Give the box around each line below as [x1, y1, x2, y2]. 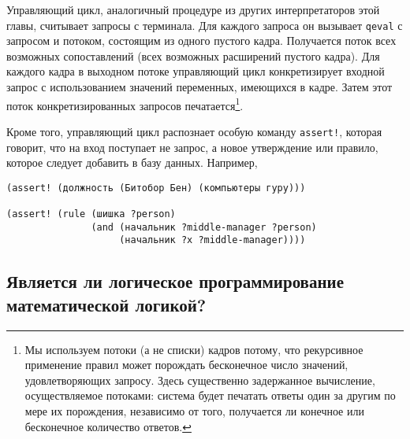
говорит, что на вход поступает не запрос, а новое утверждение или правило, [6, 138, 378, 155]
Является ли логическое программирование [6, 269, 344, 293]
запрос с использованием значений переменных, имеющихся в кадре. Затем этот [6, 79, 393, 95]
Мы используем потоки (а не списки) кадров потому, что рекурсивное [24, 341, 363, 357]
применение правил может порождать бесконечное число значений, [24, 356, 348, 373]
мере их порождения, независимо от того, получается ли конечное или [24, 402, 364, 419]
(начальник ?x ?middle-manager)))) [119, 234, 306, 246]
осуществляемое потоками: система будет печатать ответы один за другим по [24, 387, 396, 404]
